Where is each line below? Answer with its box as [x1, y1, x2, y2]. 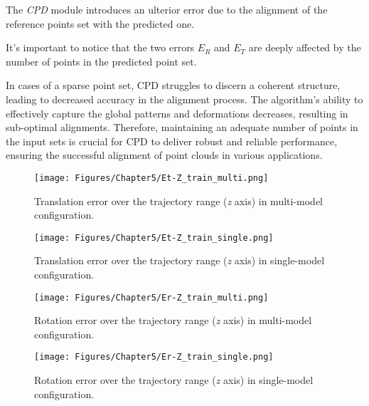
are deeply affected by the [248, 40, 361, 55]
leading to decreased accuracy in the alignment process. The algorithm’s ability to [6, 91, 363, 106]
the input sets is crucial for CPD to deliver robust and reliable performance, [6, 133, 338, 148]
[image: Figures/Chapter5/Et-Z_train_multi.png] [34, 172, 269, 183]
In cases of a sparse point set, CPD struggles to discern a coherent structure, [6, 78, 341, 93]
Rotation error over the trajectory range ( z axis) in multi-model [34, 313, 312, 328]
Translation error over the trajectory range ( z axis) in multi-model [34, 193, 323, 208]
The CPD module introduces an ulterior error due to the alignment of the [6, 2, 328, 16]
